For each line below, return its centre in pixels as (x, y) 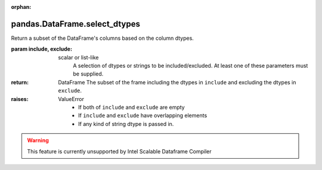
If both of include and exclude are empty (131, 108)
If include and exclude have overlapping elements (143, 115)
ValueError (71, 99)
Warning (38, 140)
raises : (20, 99)
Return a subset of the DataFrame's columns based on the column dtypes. (102, 38)
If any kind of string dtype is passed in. (126, 124)
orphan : (21, 7)
